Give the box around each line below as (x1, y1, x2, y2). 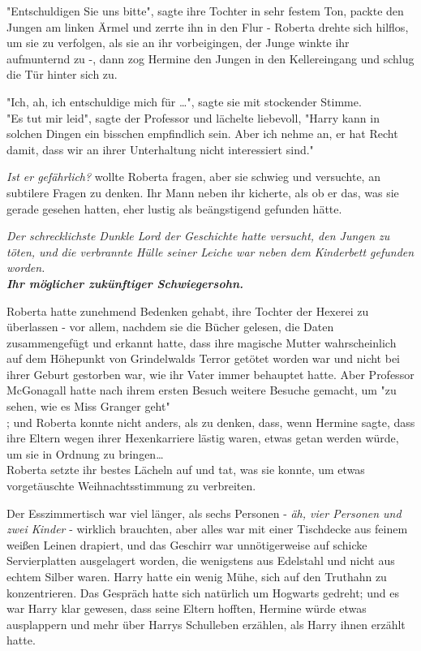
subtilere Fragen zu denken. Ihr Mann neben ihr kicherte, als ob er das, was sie (6, 183, 399, 200)
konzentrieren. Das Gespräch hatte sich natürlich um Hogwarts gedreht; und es (6, 584, 399, 601)
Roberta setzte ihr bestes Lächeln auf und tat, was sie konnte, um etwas (6, 461, 365, 478)
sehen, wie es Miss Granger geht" (6, 398, 170, 415)
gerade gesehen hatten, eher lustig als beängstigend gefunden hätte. (6, 200, 342, 217)
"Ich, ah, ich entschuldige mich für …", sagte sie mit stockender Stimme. (6, 93, 362, 110)
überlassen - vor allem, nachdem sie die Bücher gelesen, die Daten (6, 318, 334, 335)
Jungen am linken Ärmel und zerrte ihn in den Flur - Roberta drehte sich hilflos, (6, 18, 409, 35)
